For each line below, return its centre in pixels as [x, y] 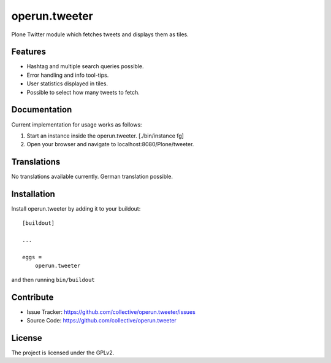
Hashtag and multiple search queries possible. [85, 66]
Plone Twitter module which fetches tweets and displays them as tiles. [100, 34]
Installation [33, 194]
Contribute [32, 297]
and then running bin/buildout [53, 279]
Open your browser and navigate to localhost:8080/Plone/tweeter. [110, 144]
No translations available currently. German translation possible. [92, 177]
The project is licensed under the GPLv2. [63, 353]
